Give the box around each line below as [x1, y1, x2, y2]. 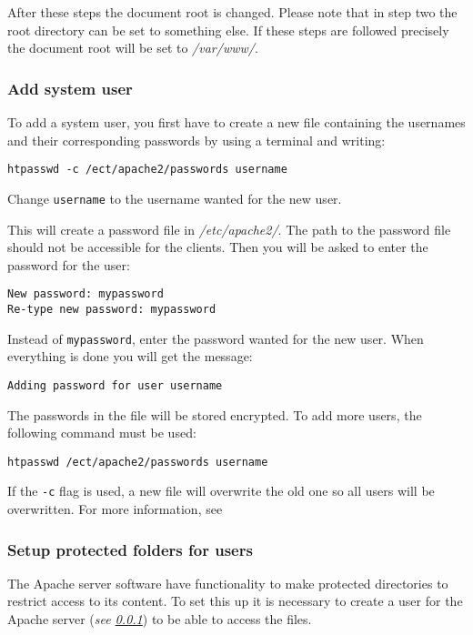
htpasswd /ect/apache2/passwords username [7, 455, 268, 469]
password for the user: [7, 255, 130, 274]
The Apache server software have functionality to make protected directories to [7, 573, 448, 592]
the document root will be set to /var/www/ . [7, 38, 258, 57]
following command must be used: [7, 423, 196, 442]
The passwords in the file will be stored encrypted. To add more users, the [7, 405, 422, 424]
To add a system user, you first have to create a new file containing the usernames [7, 113, 466, 131]
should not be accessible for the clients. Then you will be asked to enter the [7, 237, 428, 257]
